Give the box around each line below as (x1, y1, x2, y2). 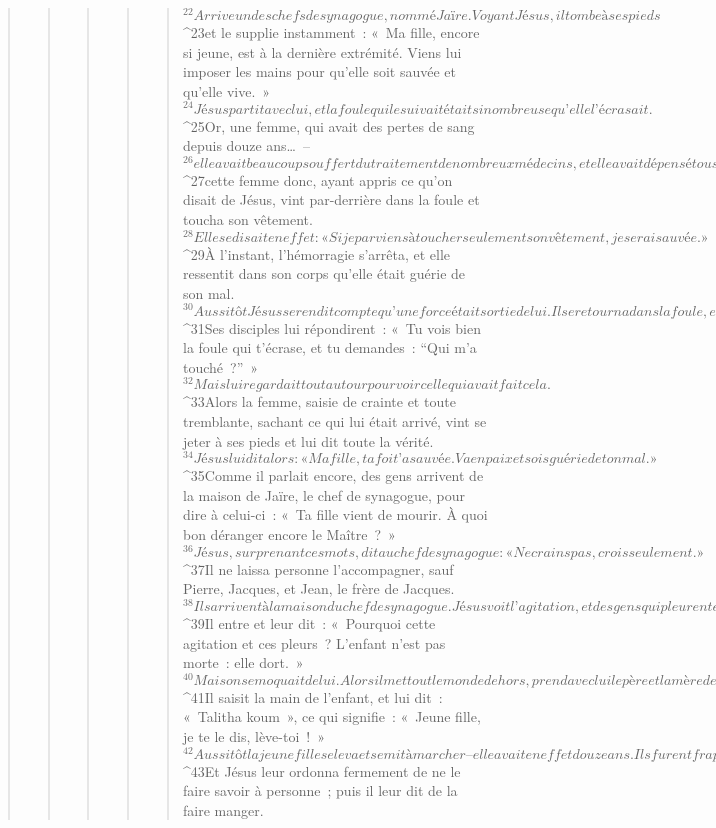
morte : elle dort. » (182, 652, 304, 673)
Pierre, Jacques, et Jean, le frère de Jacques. (182, 578, 455, 599)
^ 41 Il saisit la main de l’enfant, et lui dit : (182, 686, 443, 707)
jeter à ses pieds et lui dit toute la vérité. (182, 430, 434, 451)
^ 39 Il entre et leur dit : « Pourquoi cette (182, 612, 436, 633)
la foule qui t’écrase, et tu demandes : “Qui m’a (182, 337, 477, 358)
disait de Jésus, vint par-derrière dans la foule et (182, 189, 480, 210)
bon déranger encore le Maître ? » (182, 524, 396, 545)
